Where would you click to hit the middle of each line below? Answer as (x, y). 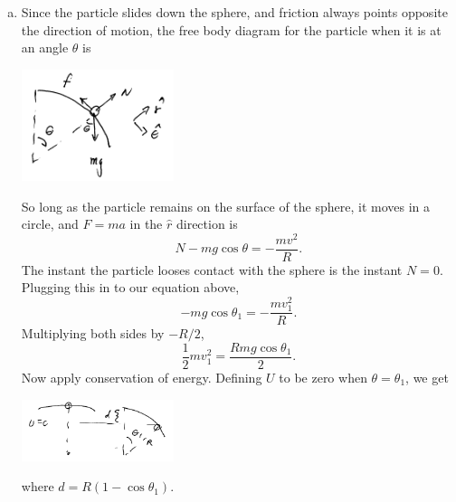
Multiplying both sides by (93, 333)
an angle (45, 47)
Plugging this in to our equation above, (130, 287)
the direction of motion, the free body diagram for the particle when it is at (231, 29)
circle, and (50, 224)
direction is (207, 224)
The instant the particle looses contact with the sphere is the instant (212, 269)
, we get (427, 377)
